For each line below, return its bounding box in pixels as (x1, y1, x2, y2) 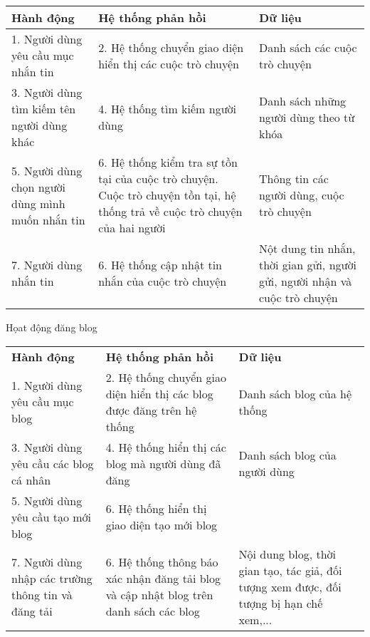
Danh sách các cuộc (258, 38, 357, 56)
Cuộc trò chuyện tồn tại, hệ (98, 187, 236, 203)
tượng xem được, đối (238, 578, 342, 595)
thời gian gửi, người (258, 257, 356, 273)
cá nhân (11, 471, 51, 488)
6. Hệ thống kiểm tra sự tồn (98, 154, 238, 170)
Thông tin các (258, 170, 329, 187)
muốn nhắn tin (11, 211, 85, 228)
